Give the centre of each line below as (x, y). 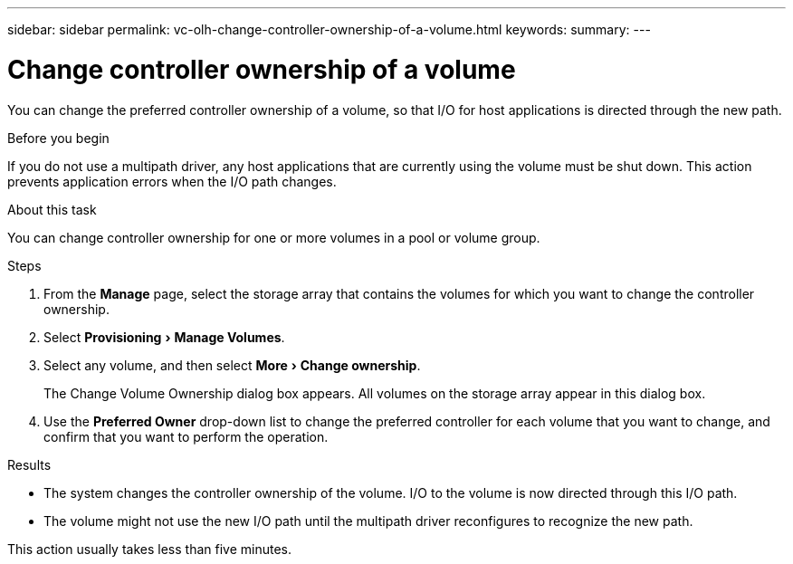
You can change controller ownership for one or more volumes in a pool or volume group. (274, 237)
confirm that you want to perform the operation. (186, 436)
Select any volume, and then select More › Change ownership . (232, 365)
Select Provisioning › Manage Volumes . (164, 337)
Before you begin (58, 138)
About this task (52, 209)
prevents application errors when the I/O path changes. (172, 181)
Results (29, 464)
